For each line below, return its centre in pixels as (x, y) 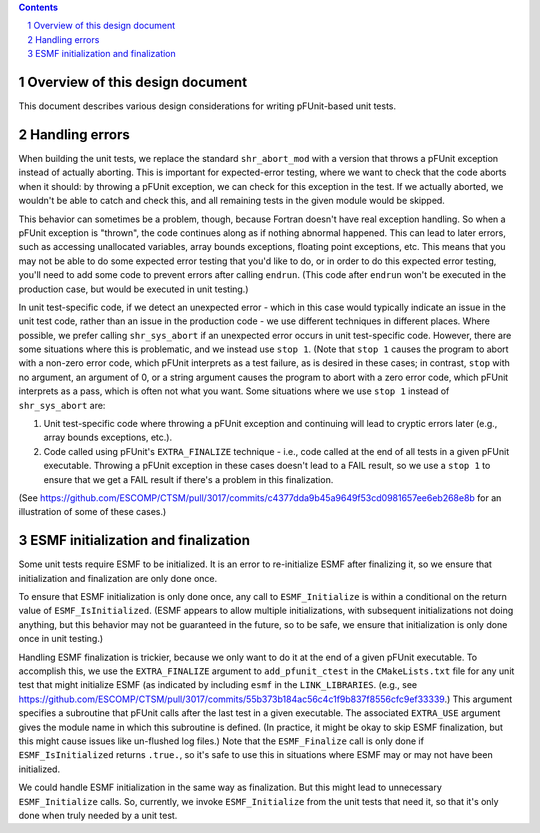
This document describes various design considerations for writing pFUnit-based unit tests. (207, 106)
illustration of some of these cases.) (92, 512)
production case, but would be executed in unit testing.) (133, 289)
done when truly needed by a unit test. (98, 815)
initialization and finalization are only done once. (118, 578)
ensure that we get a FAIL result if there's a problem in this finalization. (188, 479)
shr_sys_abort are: (62, 405)
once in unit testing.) (61, 639)
